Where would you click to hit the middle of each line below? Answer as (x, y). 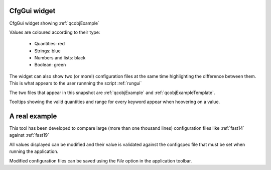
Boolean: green (50, 65)
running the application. (34, 151)
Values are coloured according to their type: (55, 32)
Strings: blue (47, 51)
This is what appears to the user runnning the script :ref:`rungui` (76, 83)
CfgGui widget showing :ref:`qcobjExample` (54, 23)
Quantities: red (50, 44)
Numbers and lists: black (60, 58)
